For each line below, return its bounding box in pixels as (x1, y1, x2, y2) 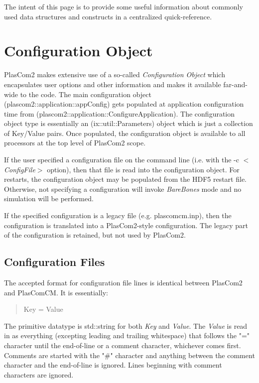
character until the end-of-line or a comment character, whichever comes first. (4, 340, 241, 350)
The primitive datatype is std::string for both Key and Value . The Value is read (4, 320, 248, 331)
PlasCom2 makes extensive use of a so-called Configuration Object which (4, 69, 225, 80)
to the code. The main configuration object (20, 89, 151, 99)
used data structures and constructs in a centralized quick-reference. (4, 11, 212, 21)
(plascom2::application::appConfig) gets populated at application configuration (4, 99, 244, 109)
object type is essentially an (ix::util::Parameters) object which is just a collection (4, 118, 253, 128)
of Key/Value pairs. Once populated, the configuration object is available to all (4, 128, 246, 138)
